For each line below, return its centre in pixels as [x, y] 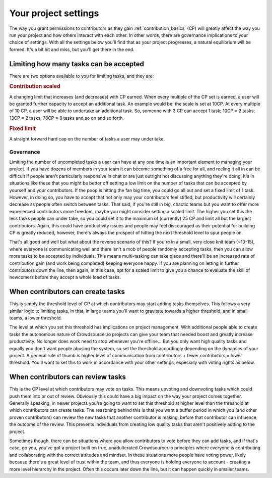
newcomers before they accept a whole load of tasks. [65, 277]
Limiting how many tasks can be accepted [77, 64]
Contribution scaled [35, 86]
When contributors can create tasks [67, 292]
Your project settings [54, 13]
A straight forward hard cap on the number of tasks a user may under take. [87, 138]
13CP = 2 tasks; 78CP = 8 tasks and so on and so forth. [67, 118]
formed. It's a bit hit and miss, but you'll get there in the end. [72, 49]
